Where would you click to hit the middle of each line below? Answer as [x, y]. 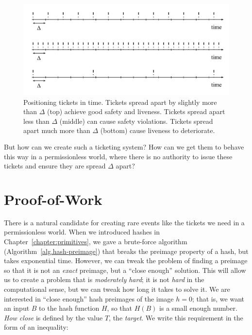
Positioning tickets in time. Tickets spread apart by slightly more [120, 102]
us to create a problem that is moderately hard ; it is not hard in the [104, 279]
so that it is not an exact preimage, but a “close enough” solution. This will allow [125, 270]
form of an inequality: [36, 327]
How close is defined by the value [53, 317]
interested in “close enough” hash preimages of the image [89, 298]
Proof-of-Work [53, 199]
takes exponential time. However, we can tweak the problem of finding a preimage [126, 260]
